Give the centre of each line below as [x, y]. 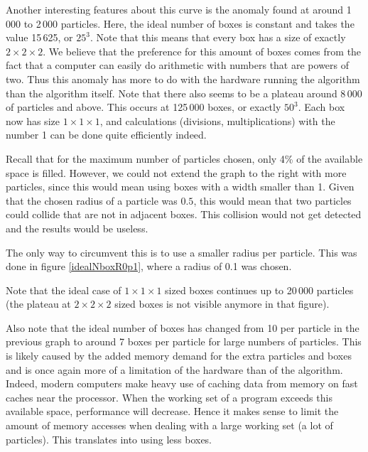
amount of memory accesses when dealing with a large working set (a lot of [169, 425]
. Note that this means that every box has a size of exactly [218, 37]
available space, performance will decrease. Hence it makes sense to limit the [172, 411]
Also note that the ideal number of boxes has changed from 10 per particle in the [183, 327]
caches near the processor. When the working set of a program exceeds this [169, 397]
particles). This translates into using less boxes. [109, 439]
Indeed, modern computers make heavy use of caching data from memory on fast [182, 383]
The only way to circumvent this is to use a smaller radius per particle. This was [182, 252]
